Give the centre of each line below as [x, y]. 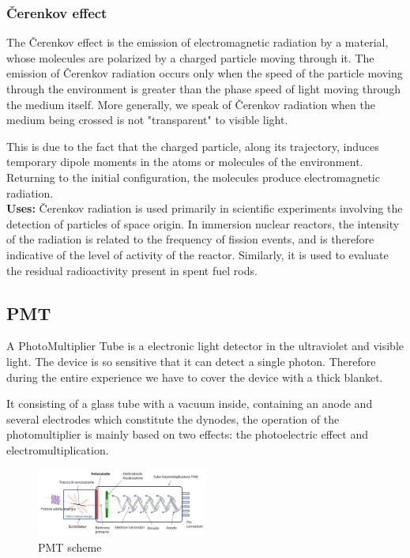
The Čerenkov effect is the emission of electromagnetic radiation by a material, [197, 42]
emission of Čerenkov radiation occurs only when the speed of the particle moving [205, 73]
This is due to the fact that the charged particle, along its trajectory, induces [193, 146]
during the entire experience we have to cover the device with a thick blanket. [195, 377]
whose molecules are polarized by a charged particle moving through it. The [190, 57]
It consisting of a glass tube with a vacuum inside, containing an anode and [190, 403]
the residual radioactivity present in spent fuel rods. [132, 270]
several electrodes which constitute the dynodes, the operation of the [173, 418]
